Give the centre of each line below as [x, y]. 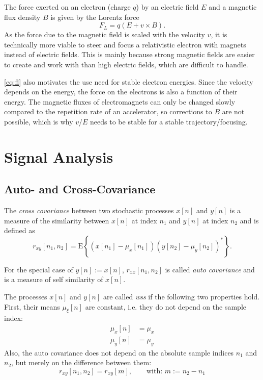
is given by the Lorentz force [95, 17]
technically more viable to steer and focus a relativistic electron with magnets [125, 44]
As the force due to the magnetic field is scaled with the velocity [105, 34]
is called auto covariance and [210, 269]
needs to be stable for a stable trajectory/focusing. [169, 121]
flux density [22, 17]
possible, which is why [39, 121]
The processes [26, 297]
